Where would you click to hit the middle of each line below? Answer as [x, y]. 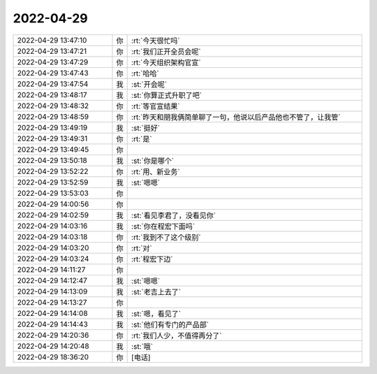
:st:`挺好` [146, 128]
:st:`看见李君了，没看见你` [174, 215]
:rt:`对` [142, 248]
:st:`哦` [142, 346]
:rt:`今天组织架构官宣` [167, 62]
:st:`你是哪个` [153, 161]
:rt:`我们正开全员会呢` [167, 51]
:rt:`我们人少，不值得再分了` [177, 336]
